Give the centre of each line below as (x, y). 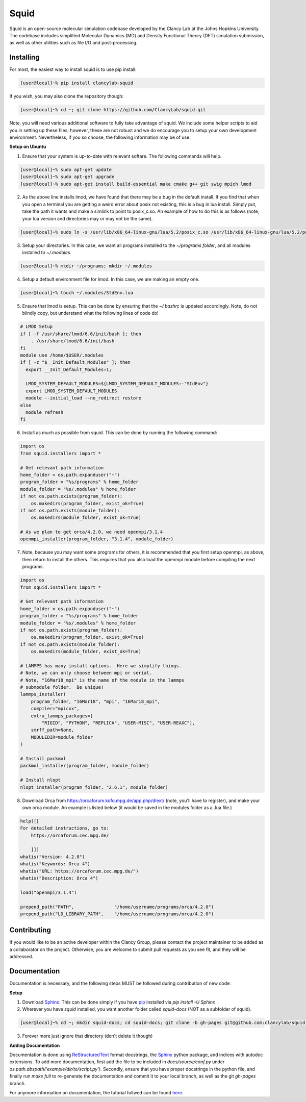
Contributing (30, 930)
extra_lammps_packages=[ (62, 716)
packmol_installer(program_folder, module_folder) (85, 766)
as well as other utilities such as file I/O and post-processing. (73, 43)
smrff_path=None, (53, 730)
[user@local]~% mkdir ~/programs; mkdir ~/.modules (86, 266)
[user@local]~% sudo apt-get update (66, 169)
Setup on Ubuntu (28, 147)
